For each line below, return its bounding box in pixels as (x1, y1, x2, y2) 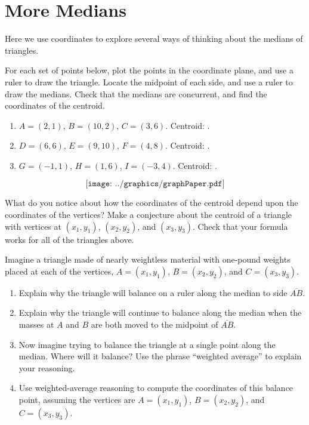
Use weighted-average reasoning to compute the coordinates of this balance (18, 381, 293, 394)
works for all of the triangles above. (5, 233, 134, 245)
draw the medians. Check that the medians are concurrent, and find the (5, 87, 267, 100)
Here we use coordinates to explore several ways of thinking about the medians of (5, 32, 303, 45)
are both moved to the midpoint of (91, 318, 218, 331)
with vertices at (5, 220, 61, 232)
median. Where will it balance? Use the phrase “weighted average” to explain (18, 350, 302, 362)
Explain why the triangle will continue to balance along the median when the (18, 306, 302, 319)
